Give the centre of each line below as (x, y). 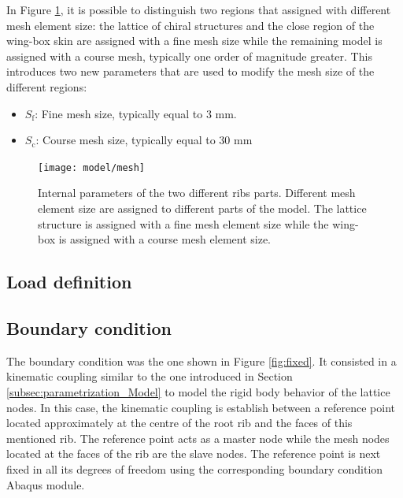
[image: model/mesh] (92, 167)
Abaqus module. (46, 484)
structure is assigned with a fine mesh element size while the (183, 223)
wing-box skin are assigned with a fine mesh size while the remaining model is (194, 41)
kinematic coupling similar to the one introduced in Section (150, 376)
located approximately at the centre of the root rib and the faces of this (179, 423)
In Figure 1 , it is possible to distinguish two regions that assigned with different (199, 9)
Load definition (69, 282)
